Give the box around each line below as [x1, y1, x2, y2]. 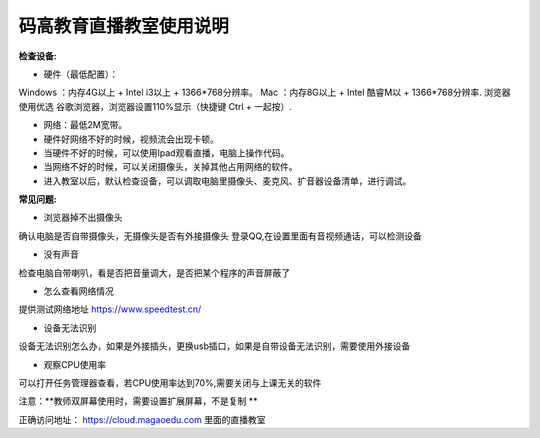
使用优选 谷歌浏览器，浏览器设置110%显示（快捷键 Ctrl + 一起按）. [18, 100, 292, 112]
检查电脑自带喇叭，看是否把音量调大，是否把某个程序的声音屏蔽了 [18, 266, 290, 279]
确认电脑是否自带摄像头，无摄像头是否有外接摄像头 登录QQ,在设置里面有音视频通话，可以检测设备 [18, 230, 422, 242]
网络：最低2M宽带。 [43, 119, 128, 131]
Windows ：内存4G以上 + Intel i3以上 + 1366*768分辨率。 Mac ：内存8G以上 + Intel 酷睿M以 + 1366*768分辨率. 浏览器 [18, 86, 511, 99]
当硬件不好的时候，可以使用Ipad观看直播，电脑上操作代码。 [43, 146, 290, 159]
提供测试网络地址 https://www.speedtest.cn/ [18, 303, 202, 315]
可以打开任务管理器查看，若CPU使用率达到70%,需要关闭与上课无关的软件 [18, 376, 322, 389]
